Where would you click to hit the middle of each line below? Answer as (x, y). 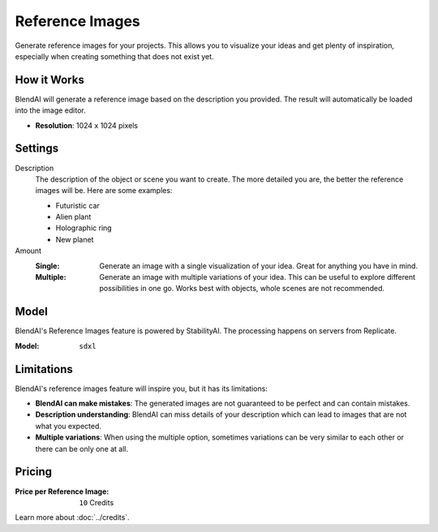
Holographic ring (84, 228)
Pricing (34, 472)
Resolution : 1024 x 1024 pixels (86, 125)
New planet (75, 239)
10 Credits (97, 502)
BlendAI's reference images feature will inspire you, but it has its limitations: (141, 388)
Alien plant (73, 217)
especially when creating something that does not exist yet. (114, 56)
